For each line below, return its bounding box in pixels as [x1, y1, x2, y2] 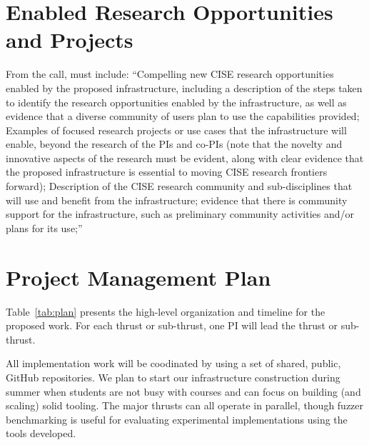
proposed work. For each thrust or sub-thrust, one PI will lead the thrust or [6, 318, 338, 333]
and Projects [6, 25, 133, 54]
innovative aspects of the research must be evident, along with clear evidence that [6, 150, 364, 165]
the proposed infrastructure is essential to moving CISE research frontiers [6, 164, 328, 179]
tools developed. [6, 426, 76, 441]
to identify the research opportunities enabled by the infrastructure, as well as [6, 94, 347, 109]
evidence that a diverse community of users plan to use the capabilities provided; [6, 109, 360, 124]
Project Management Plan [6, 262, 271, 291]
